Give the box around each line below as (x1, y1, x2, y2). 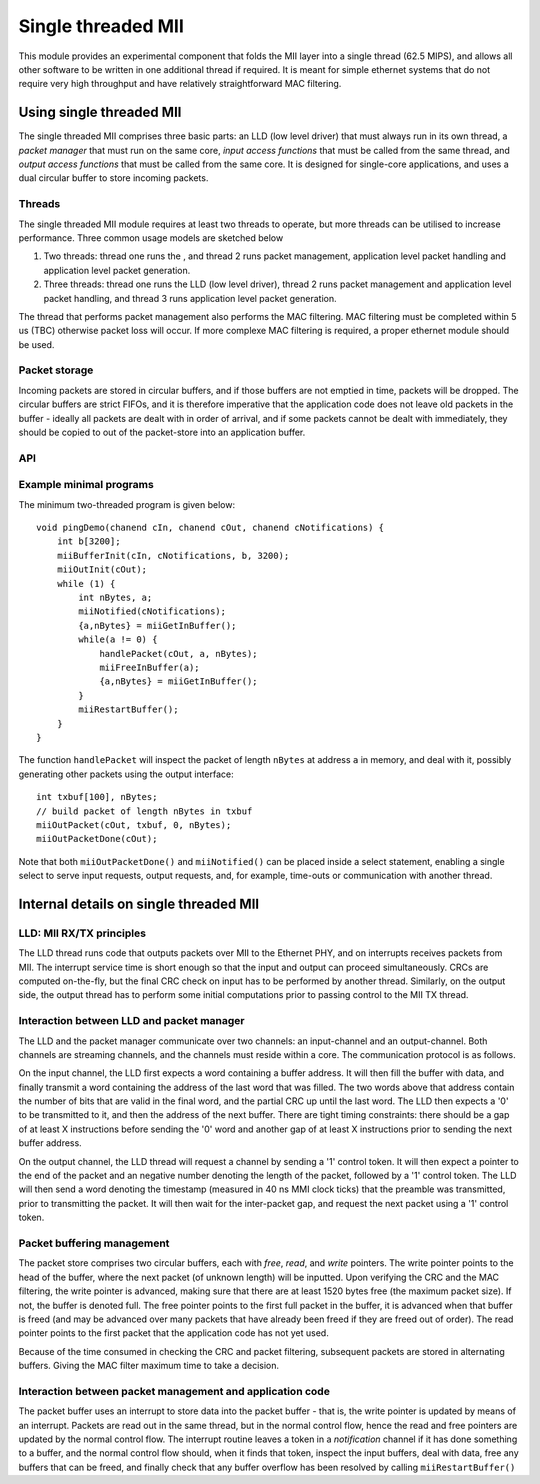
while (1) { (56, 578, 116, 589)
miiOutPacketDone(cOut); (36, 833, 158, 845)
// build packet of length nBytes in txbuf (36, 805, 253, 817)
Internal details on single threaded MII (18, 895, 260, 912)
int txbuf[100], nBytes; (36, 791, 158, 803)
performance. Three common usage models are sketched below (18, 231, 284, 244)
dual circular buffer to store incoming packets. (18, 172, 209, 184)
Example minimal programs (18, 478, 154, 492)
